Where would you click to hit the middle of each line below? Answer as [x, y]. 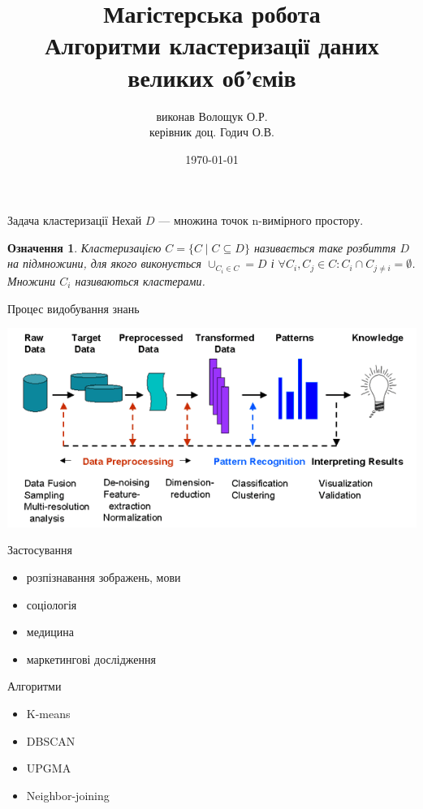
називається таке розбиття [325, 247]
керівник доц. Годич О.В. [212, 132]
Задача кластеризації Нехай [75, 220]
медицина [50, 632]
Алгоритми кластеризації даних [212, 45]
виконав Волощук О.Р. [212, 116]
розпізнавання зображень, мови [104, 577]
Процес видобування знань [73, 308]
